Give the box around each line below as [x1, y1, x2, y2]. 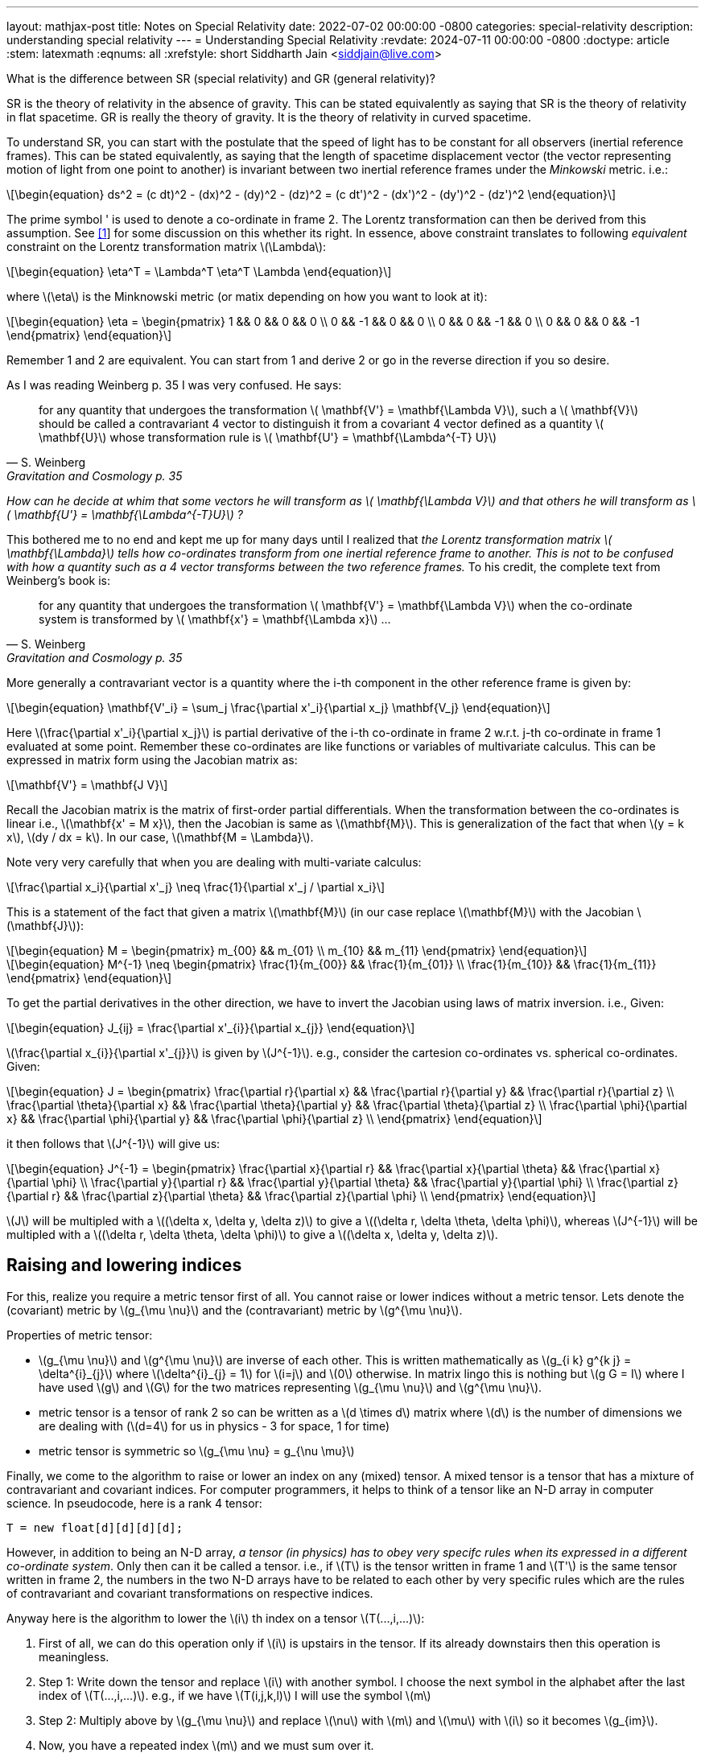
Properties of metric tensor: [6, 1327, 153, 1342]
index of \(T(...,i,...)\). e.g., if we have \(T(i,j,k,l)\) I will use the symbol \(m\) [39, 1688, 431, 1702]
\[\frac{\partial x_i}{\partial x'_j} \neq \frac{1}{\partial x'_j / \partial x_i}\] [6, 880, 385, 894]
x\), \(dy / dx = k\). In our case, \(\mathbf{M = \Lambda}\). [6, 830, 314, 844]
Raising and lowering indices [6, 1255, 242, 1276]
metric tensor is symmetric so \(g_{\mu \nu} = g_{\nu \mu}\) [39, 1443, 355, 1458]
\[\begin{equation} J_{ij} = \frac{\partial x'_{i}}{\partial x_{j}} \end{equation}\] [6, 1021, 415, 1035]
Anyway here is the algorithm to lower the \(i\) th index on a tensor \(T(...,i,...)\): [6, 1611, 425, 1625]
